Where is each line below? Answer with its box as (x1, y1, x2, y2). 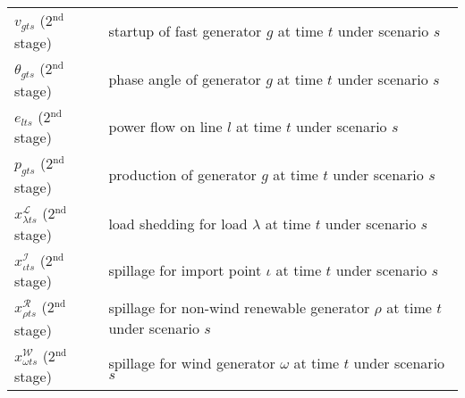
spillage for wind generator (108, 352, 275, 373)
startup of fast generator (108, 21, 262, 42)
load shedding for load (108, 212, 248, 234)
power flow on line (108, 116, 223, 137)
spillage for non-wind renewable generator (108, 297, 370, 319)
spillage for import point (108, 260, 262, 281)
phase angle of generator (108, 69, 261, 90)
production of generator (108, 164, 257, 186)
